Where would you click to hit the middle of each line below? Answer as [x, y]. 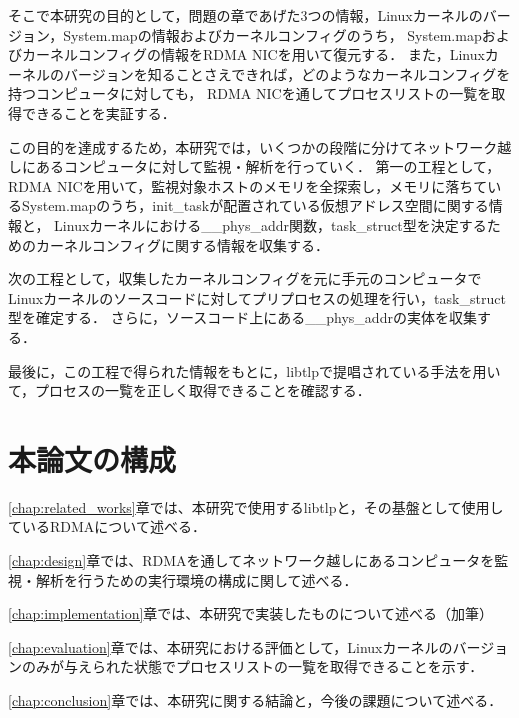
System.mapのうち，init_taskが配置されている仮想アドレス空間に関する [255, 205]
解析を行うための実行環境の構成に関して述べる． [196, 579]
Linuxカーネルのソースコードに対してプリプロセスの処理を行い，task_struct [257, 297]
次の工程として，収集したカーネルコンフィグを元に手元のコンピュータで [245, 278]
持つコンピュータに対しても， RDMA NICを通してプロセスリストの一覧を [250, 93]
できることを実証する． [98, 112]
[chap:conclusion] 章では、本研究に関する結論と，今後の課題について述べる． [255, 699]
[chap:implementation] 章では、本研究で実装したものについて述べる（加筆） [250, 613]
